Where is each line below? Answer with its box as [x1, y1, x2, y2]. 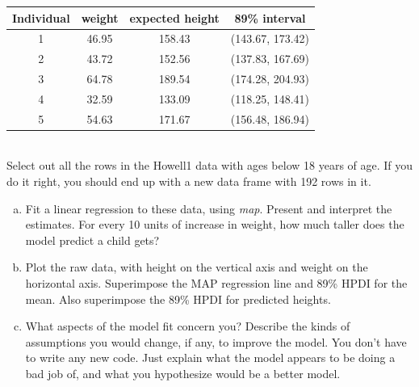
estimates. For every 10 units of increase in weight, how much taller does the [25, 216, 404, 233]
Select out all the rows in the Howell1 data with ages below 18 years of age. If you [6, 157, 413, 174]
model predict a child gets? [25, 231, 160, 248]
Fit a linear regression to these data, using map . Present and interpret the [25, 200, 392, 217]
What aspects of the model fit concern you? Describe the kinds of [25, 318, 350, 334]
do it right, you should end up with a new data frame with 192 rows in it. [6, 173, 371, 189]
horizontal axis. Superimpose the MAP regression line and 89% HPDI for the [25, 274, 408, 291]
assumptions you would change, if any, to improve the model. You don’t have [25, 333, 407, 350]
